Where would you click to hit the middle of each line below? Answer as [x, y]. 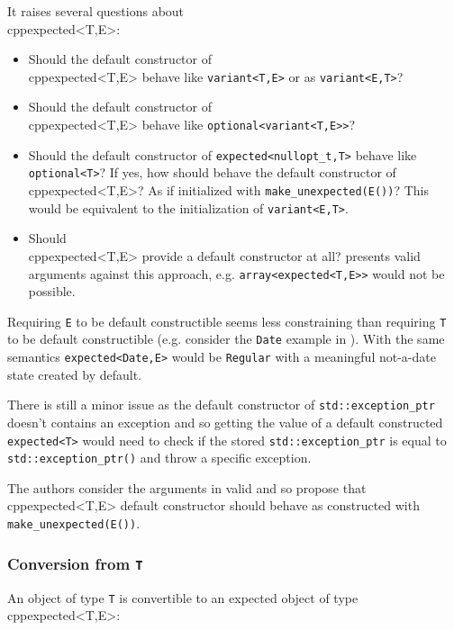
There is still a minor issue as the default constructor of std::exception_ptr [221, 405]
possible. [52, 291]
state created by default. [75, 374]
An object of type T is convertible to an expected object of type [183, 597]
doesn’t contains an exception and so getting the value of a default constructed [225, 422]
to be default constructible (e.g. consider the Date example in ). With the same [226, 339]
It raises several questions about [96, 11]
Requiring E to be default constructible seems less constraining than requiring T [227, 321]
